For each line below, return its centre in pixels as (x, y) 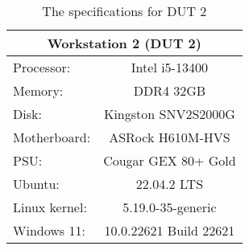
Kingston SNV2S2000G (169, 114)
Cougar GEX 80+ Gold (170, 160)
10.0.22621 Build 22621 (170, 230)
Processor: (42, 67)
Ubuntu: (36, 184)
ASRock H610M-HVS (170, 137)
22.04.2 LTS (170, 184)
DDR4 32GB (170, 90)
